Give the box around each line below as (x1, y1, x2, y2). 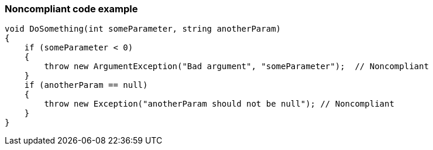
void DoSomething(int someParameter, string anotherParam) (5, 24, 281, 34)
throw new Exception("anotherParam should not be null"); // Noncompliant (44, 99, 394, 109)
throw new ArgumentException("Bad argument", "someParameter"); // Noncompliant (44, 62, 429, 71)
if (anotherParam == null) (24, 80, 148, 90)
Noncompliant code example (5, 3, 138, 15)
